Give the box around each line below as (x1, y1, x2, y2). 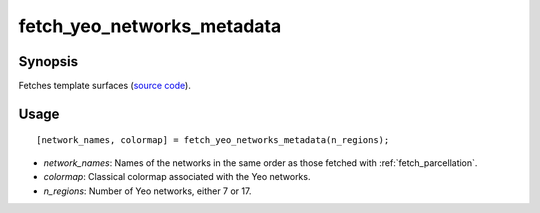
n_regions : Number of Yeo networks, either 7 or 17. (43, 185, 252, 197)
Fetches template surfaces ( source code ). (18, 80, 192, 92)
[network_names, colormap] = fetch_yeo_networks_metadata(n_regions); (36, 135, 390, 146)
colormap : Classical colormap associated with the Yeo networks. (43, 171, 311, 183)
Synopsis (18, 53, 79, 70)
